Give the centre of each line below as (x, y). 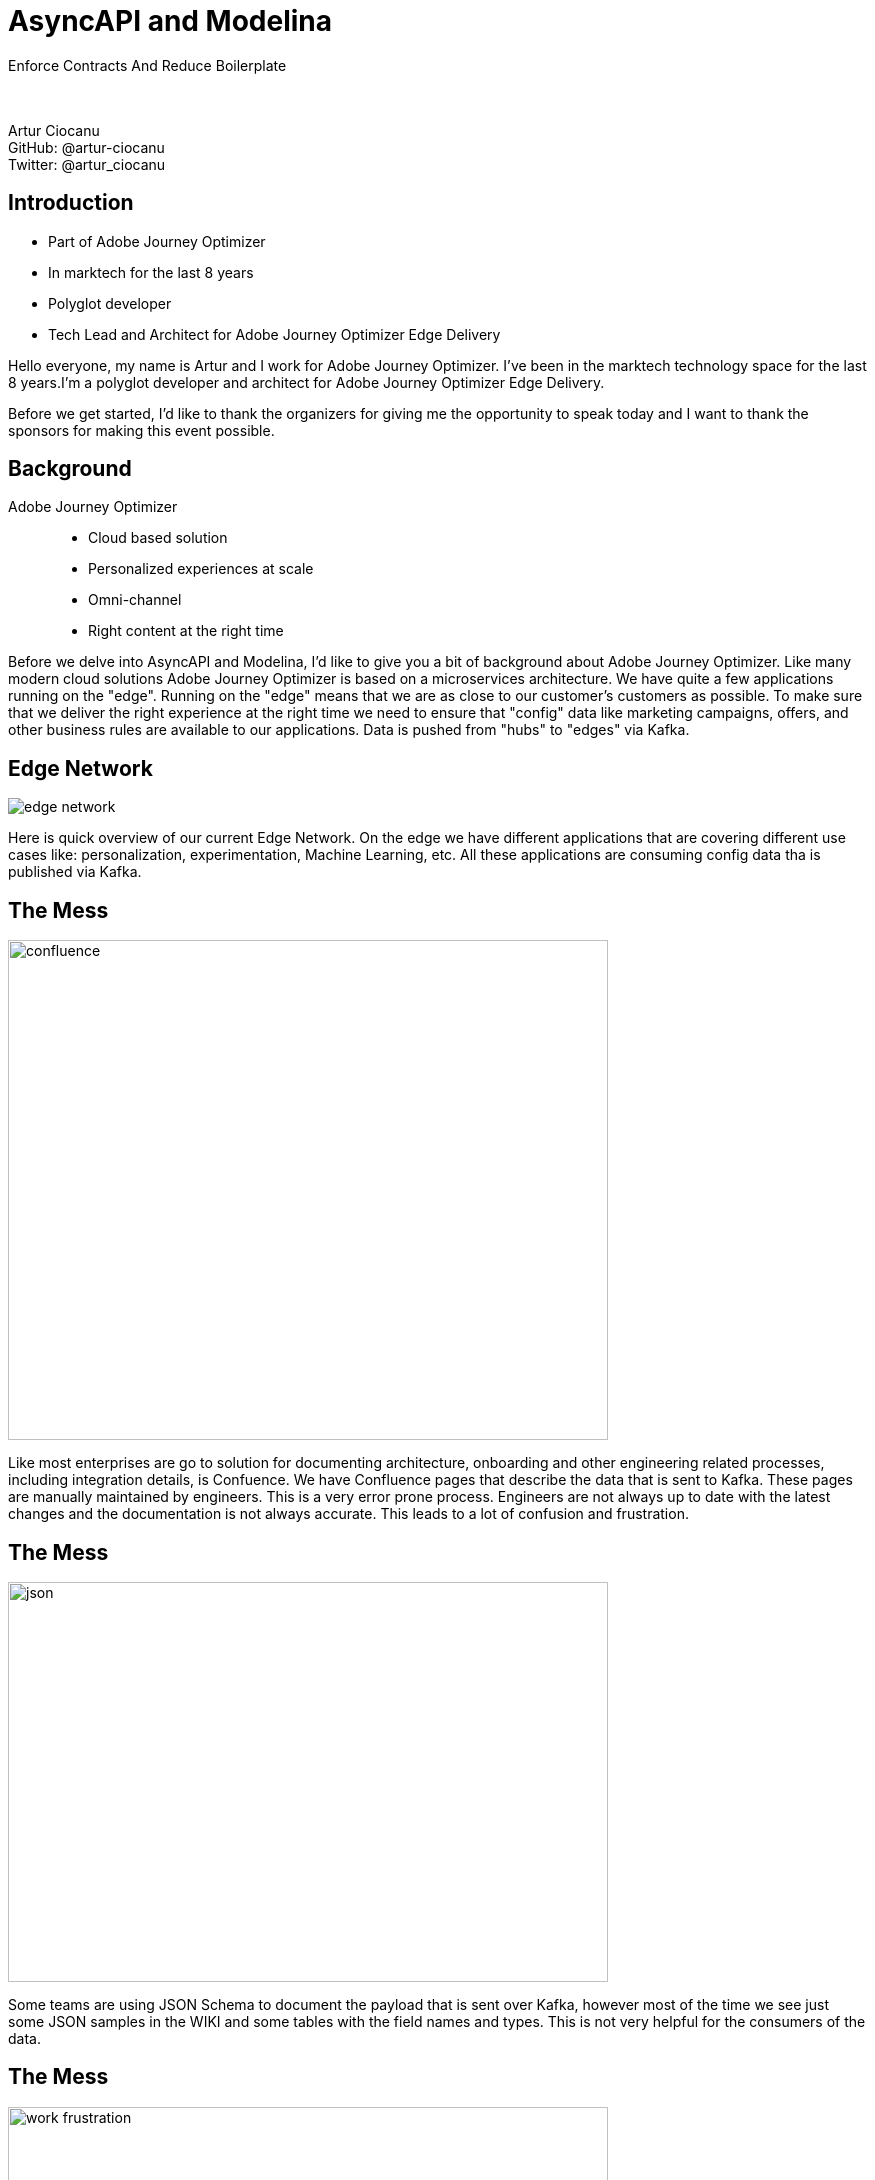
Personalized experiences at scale (201, 569)
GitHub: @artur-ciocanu (86, 147)
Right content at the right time (186, 631)
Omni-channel (135, 600)
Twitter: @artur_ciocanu (87, 164)
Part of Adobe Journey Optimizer (157, 241)
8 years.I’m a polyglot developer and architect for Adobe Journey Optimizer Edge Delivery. (306, 382)
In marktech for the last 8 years (151, 272)
